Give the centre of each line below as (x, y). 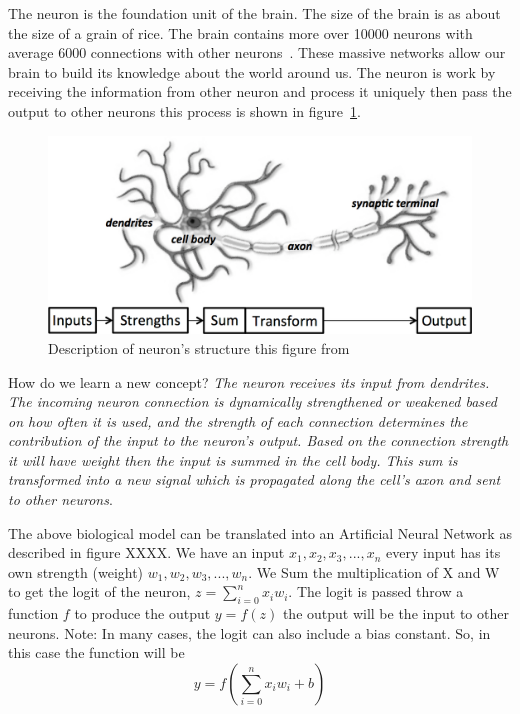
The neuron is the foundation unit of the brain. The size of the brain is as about (254, 13)
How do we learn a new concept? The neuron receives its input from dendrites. (249, 381)
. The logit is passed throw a (376, 591)
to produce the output (142, 613)
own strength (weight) (76, 571)
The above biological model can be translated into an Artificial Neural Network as (260, 532)
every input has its (443, 552)
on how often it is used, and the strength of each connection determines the (238, 420)
